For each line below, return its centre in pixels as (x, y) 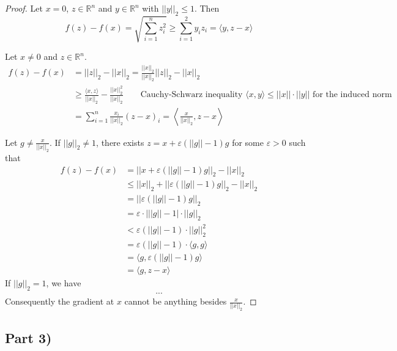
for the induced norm (352, 95)
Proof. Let (24, 8)
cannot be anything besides (176, 301)
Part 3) (28, 337)
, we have (64, 283)
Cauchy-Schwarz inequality (191, 95)
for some (248, 142)
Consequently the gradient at (60, 301)
